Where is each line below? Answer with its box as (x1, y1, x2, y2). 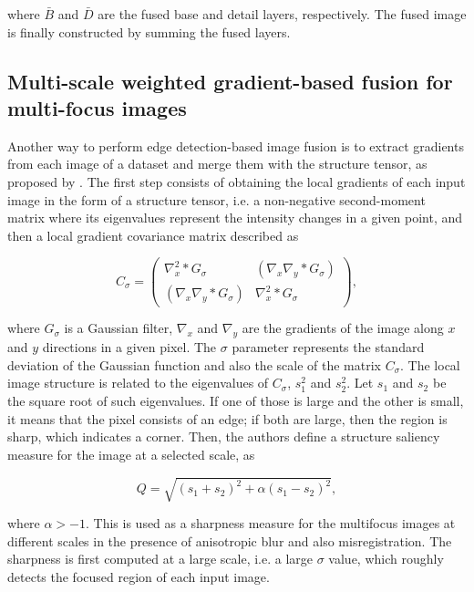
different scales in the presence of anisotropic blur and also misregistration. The (7, 531, 452, 550)
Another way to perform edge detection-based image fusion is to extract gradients (7, 136, 464, 155)
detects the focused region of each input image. (7, 566, 270, 586)
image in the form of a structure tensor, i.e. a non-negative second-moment (7, 190, 426, 209)
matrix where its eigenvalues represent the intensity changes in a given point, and (7, 208, 463, 227)
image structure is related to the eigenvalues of (7, 373, 269, 392)
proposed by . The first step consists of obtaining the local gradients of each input (7, 171, 466, 191)
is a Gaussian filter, (64, 318, 173, 338)
